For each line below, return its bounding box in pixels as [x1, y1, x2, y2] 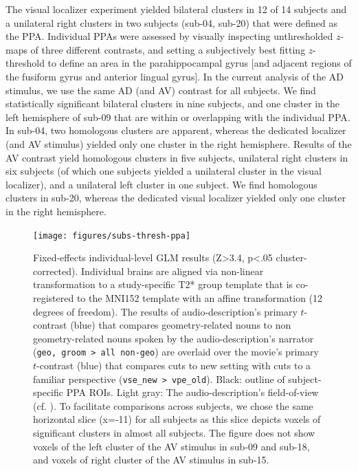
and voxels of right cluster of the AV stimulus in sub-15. [33, 452, 269, 467]
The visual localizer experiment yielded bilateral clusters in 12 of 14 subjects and [5, 2, 347, 16]
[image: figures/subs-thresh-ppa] [33, 230, 191, 241]
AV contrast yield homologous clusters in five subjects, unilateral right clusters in [5, 150, 348, 164]
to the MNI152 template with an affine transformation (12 [76, 290, 323, 305]
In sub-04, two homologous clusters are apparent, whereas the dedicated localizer [5, 123, 346, 138]
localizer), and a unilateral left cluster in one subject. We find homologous [5, 177, 317, 191]
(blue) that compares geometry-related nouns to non [70, 318, 291, 332]
